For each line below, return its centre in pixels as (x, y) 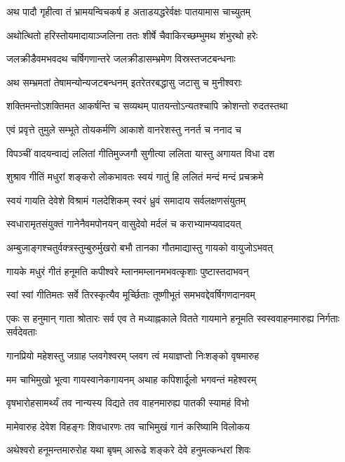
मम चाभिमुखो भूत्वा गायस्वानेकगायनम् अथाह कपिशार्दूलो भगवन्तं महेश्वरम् (131, 379)
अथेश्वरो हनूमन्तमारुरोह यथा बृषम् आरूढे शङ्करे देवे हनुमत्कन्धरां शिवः (129, 450)
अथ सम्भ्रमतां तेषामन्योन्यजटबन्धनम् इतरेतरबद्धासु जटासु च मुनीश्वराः (124, 82)
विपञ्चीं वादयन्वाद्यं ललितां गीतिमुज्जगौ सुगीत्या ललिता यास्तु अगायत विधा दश (141, 153)
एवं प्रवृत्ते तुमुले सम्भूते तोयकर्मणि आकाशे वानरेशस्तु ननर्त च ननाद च (124, 129)
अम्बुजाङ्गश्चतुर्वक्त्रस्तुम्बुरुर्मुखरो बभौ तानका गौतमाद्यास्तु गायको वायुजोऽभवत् (140, 247)
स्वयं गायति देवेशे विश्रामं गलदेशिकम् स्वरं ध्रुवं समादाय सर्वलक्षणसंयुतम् (126, 200)
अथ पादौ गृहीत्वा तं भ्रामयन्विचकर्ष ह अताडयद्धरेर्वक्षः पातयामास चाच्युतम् (129, 11)
